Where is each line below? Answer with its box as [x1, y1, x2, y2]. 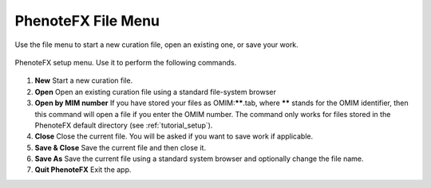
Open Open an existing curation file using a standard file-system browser [34, 87, 277, 96]
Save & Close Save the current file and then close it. [34, 143, 207, 152]
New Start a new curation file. [34, 76, 133, 85]
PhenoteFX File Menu [14, 12, 160, 29]
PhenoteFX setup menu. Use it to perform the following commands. [14, 57, 237, 67]
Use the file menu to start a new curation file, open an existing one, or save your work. [14, 40, 299, 49]
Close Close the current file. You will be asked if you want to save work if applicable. [34, 131, 314, 141]
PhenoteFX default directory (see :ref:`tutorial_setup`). [34, 120, 213, 130]
